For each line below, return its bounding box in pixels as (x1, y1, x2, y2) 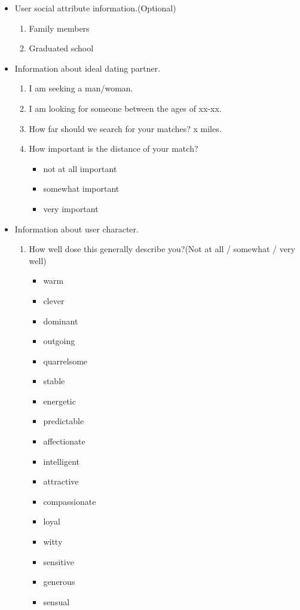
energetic (43, 394, 76, 407)
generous (43, 575, 75, 588)
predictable (43, 415, 84, 427)
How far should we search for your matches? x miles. (29, 122, 222, 134)
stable (43, 375, 65, 387)
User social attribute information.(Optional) (14, 2, 176, 14)
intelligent (43, 455, 80, 467)
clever (43, 294, 65, 306)
